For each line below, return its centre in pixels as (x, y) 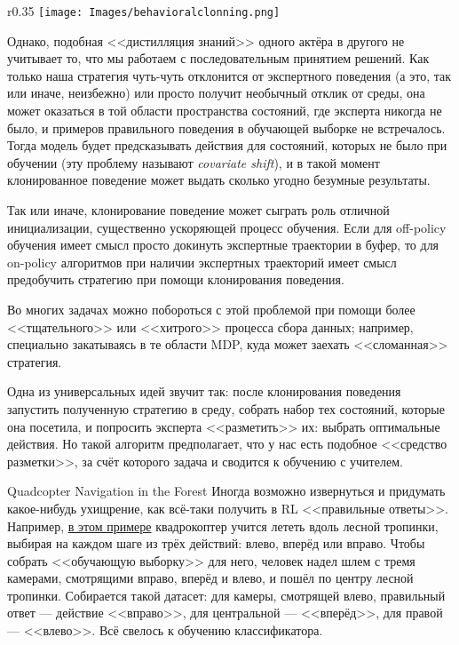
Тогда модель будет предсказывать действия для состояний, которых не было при (227, 145)
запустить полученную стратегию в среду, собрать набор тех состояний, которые (226, 408)
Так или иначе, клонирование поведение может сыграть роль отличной (198, 210)
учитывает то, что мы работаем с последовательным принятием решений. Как (218, 58)
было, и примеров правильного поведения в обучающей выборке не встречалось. (226, 127)
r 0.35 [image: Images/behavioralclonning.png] (144, 11)
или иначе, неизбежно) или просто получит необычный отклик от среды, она (216, 93)
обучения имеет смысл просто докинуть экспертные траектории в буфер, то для (223, 245)
